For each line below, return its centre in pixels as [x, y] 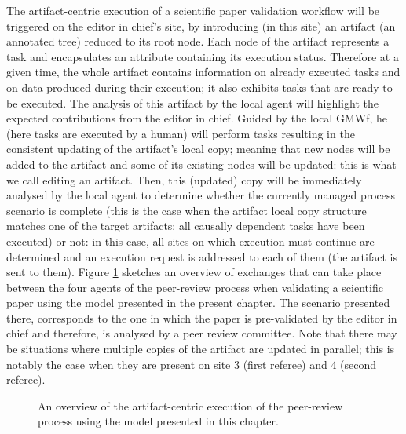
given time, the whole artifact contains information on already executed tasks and [203, 72]
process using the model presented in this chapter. [158, 421]
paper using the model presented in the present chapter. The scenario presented [198, 303]
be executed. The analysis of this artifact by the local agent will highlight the [192, 102]
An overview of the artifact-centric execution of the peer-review [190, 405]
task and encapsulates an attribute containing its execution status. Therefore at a [203, 56]
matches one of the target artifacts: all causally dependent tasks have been [186, 226]
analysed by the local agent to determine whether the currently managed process [201, 195]
